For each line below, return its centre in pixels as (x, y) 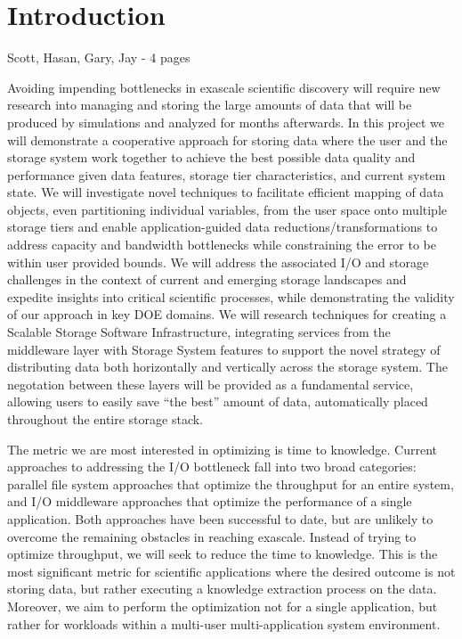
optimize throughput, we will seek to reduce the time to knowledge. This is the (223, 554)
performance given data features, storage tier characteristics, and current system (227, 174)
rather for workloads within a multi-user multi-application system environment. (224, 623)
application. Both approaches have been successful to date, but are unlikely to (220, 518)
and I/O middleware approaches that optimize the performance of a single (210, 501)
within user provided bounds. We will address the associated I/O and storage (218, 262)
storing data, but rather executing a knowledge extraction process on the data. (222, 589)
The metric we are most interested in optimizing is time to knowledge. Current (222, 449)
